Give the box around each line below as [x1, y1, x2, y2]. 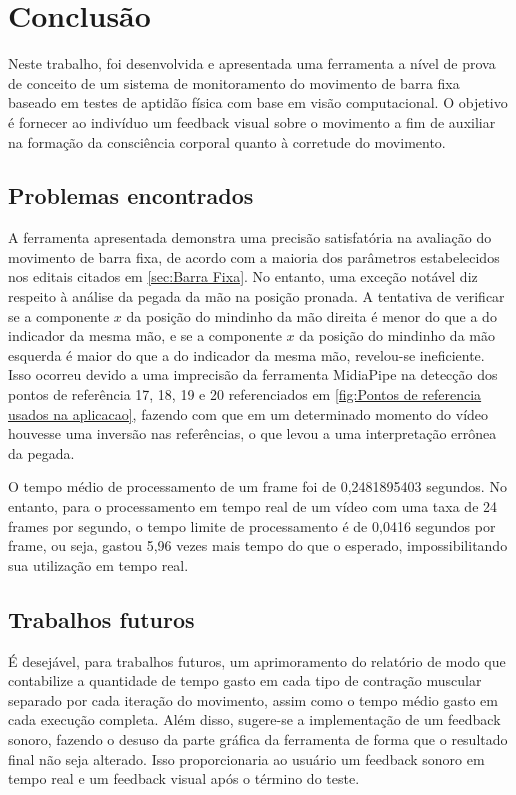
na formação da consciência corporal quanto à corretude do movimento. [8, 131, 446, 152]
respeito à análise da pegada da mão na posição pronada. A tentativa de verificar [8, 286, 505, 307]
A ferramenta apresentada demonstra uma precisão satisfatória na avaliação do [8, 227, 492, 248]
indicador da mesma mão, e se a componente [8, 325, 282, 346]
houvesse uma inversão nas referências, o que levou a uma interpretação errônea [8, 423, 497, 444]
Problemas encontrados [8, 180, 254, 211]
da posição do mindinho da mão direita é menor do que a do [126, 305, 497, 326]
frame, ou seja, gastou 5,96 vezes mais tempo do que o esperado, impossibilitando [8, 535, 508, 556]
